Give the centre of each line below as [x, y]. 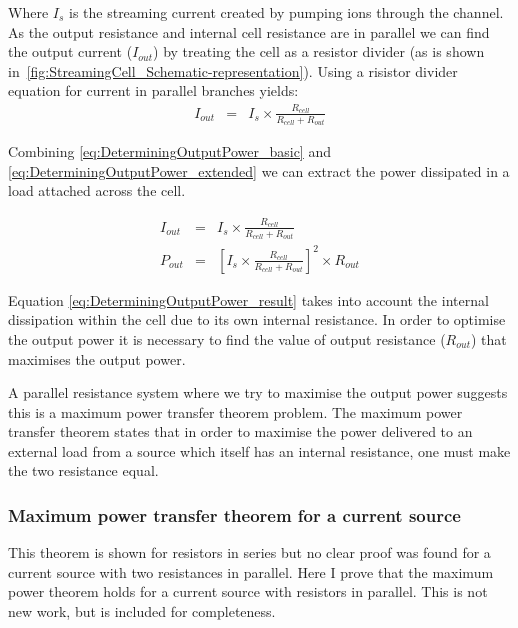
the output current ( [70, 51]
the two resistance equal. [83, 470]
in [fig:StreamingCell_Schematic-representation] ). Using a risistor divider [233, 70]
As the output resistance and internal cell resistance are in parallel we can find [249, 31]
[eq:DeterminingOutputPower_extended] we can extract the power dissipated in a [259, 170]
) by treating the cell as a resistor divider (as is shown [319, 51]
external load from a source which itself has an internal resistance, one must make [259, 450]
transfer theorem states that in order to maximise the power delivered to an [240, 431]
